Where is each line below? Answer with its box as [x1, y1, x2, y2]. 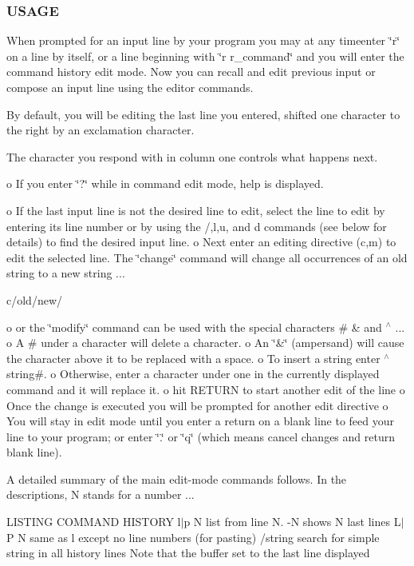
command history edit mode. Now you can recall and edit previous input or [6, 63, 376, 80]
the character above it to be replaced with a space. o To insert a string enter [6, 349, 380, 366]
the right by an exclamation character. [6, 122, 195, 138]
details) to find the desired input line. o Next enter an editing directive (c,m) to [6, 233, 396, 250]
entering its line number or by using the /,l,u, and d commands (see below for [6, 217, 387, 234]
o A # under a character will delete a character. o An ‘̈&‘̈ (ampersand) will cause [6, 334, 404, 351]
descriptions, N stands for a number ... [6, 486, 195, 503]
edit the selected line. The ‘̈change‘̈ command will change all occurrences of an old [6, 249, 408, 265]
